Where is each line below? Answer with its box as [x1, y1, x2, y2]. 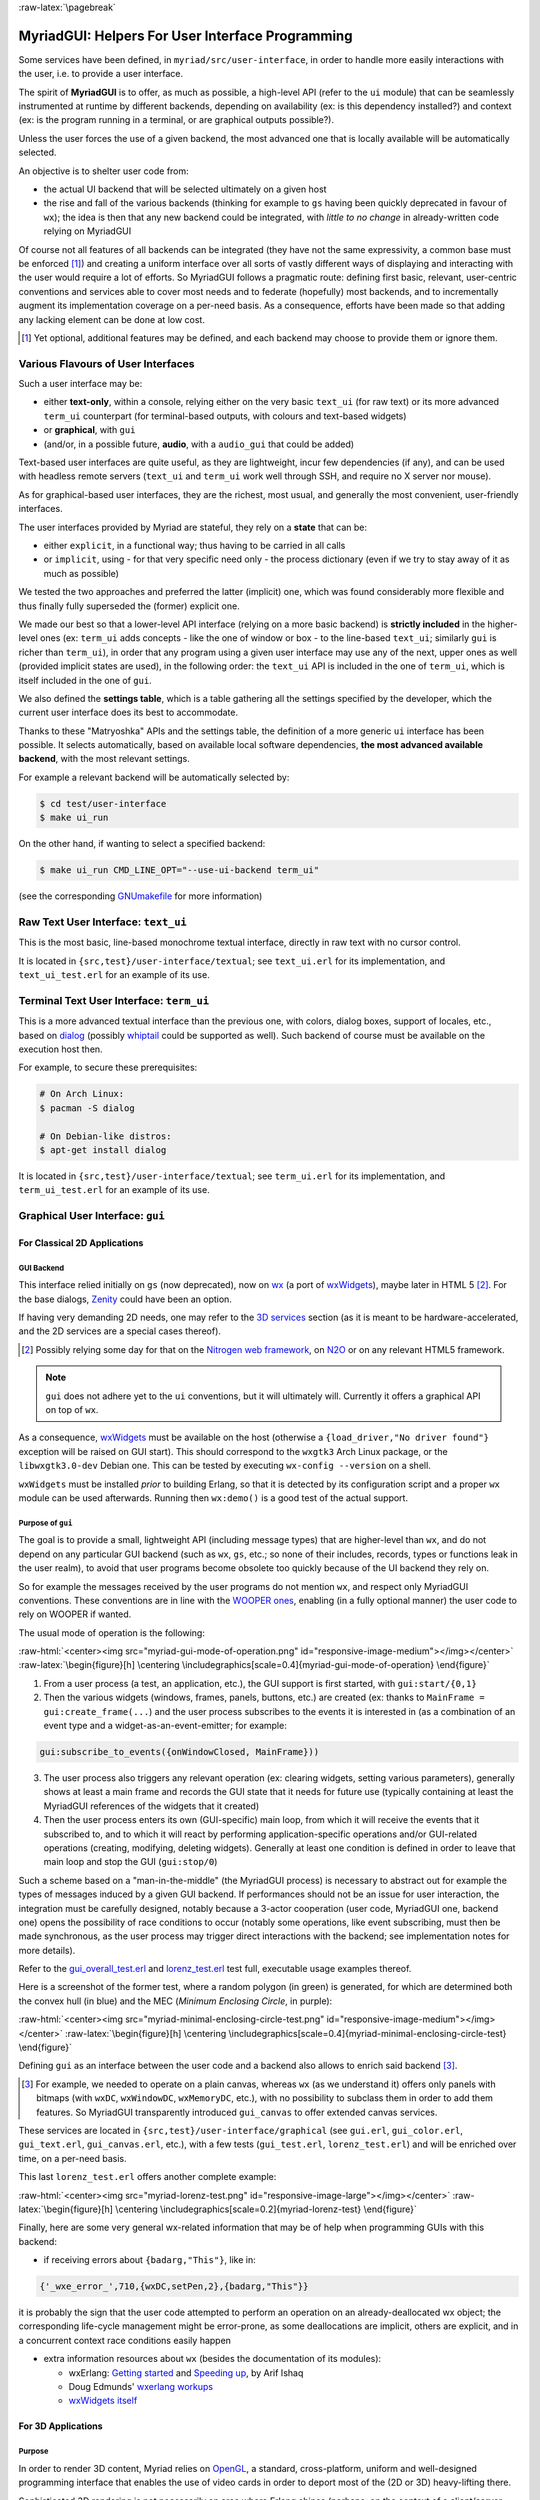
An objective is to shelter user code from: [18, 165, 189, 177]
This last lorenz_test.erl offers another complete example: [18, 2171, 277, 2183]
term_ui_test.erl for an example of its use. [18, 1184, 210, 1196]
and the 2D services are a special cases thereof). [18, 1325, 222, 1337]
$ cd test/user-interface [39, 798, 167, 809]
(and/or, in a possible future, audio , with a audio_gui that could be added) [43, 438, 355, 450]
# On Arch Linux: [39, 1088, 125, 1100]
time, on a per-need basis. [18, 2152, 127, 2164]
